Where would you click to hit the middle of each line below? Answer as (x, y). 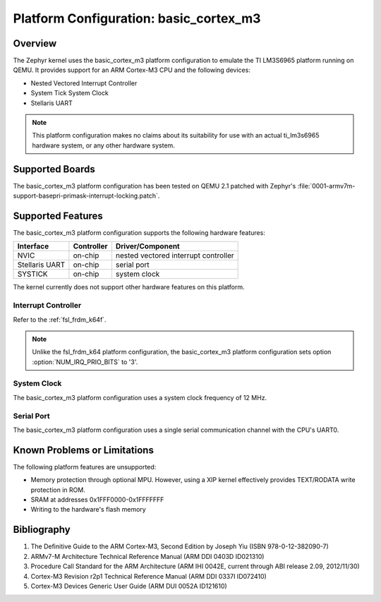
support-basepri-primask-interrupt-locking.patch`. (86, 196)
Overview (35, 43)
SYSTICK (33, 274)
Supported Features (58, 216)
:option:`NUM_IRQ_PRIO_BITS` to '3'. (85, 362)
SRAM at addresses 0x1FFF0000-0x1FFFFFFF (97, 500)
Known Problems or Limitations (84, 450)
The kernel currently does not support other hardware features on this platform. (129, 287)
